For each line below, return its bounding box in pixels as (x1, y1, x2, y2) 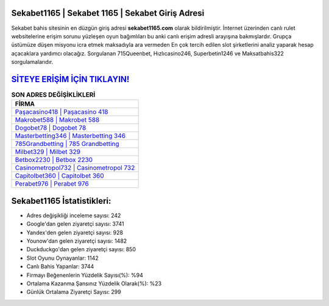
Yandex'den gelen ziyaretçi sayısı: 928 (26, 229, 123, 236)
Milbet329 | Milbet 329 (15, 148, 80, 156)
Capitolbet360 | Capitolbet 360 (15, 172, 104, 180)
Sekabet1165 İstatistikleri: (11, 195, 111, 206)
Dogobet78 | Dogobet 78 (15, 123, 87, 132)
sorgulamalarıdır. (11, 58, 54, 66)
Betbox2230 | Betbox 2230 (15, 156, 93, 164)
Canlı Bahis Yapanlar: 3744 (26, 263, 94, 270)
